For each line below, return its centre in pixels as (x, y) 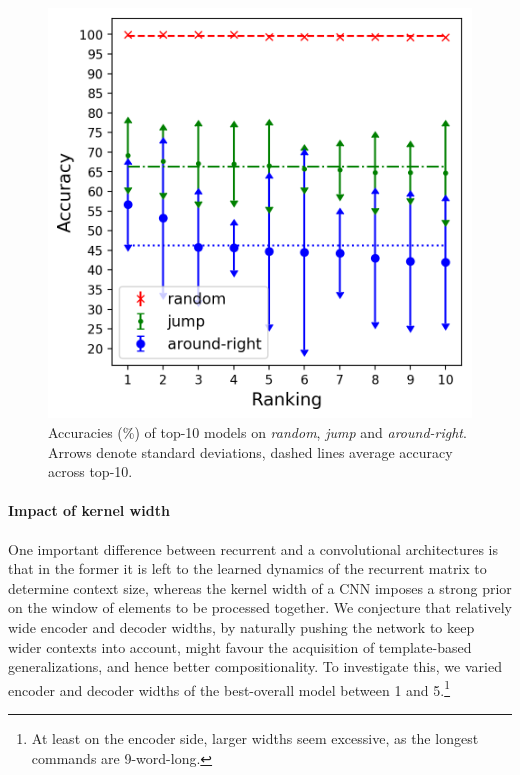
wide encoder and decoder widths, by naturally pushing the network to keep (241, 627)
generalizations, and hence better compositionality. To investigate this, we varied (255, 666)
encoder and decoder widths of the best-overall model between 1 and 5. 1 (229, 688)
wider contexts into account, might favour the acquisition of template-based (240, 646)
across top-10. (90, 471)
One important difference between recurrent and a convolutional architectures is (253, 548)
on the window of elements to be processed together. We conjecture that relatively (260, 607)
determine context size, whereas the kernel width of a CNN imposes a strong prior (260, 587)
